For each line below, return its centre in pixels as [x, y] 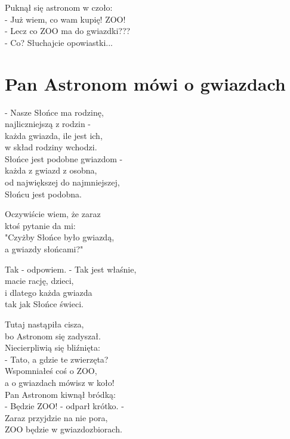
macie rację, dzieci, [39, 281]
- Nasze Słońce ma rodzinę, [54, 112]
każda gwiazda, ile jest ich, [54, 135]
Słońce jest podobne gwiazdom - [64, 158]
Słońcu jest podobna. [43, 194]
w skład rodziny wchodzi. [51, 147]
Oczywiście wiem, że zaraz [53, 214]
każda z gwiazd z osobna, [51, 170]
